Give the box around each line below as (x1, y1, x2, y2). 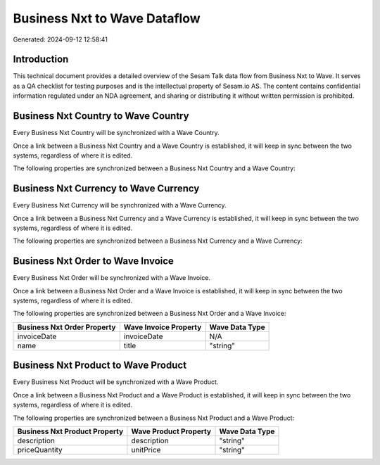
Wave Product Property (131, 426, 211, 436)
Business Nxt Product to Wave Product (13, 359, 186, 371)
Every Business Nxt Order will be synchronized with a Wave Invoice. (13, 274, 211, 282)
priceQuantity (17, 445, 63, 454)
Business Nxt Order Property (17, 322, 116, 332)
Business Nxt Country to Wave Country (13, 110, 189, 122)
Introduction (13, 53, 69, 65)
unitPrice (131, 445, 161, 454)
